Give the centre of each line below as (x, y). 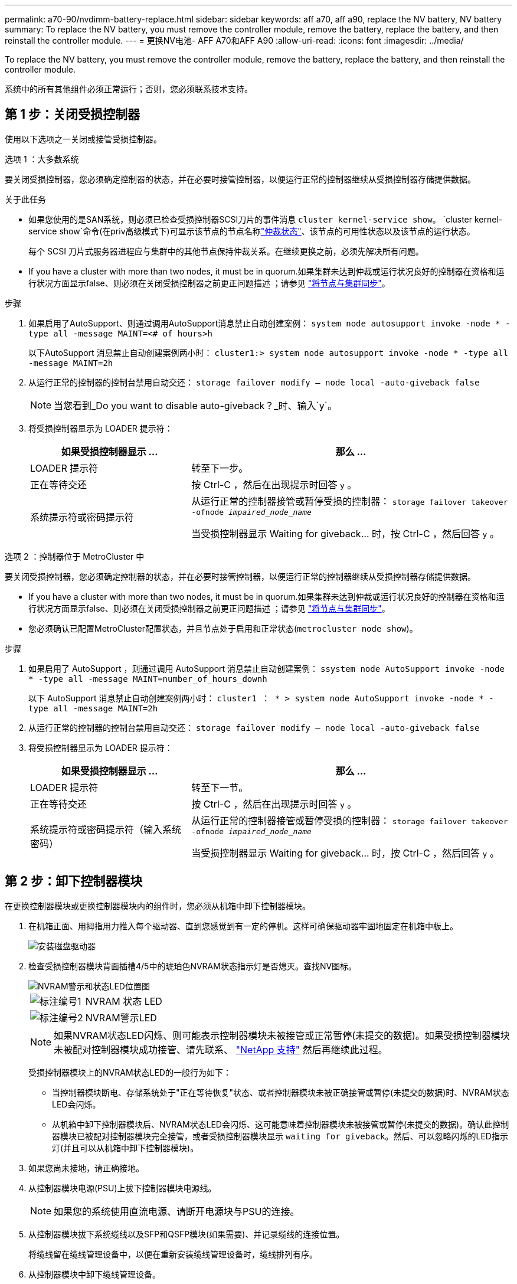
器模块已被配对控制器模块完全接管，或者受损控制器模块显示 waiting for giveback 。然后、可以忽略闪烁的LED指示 (280, 1136)
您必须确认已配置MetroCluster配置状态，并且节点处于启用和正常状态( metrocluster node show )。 (223, 628)
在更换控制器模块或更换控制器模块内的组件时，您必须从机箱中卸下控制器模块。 (158, 906)
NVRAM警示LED (121, 1017)
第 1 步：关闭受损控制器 (72, 115)
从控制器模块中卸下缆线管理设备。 (94, 1274)
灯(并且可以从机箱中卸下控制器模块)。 (125, 1148)
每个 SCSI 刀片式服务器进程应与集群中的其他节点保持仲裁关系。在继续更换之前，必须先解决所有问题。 (226, 251)
